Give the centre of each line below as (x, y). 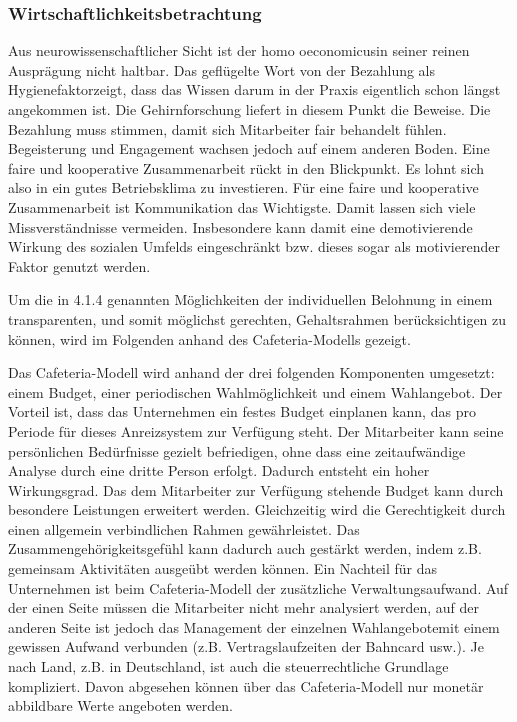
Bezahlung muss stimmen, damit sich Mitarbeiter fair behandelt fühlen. (227, 128)
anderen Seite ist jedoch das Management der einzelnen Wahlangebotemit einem (254, 626)
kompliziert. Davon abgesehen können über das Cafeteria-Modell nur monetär (246, 685)
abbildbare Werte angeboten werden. (120, 705)
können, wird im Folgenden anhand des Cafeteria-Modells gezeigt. (209, 338)
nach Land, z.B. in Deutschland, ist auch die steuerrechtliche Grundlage (228, 666)
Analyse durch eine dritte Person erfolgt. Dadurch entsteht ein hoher (219, 470)
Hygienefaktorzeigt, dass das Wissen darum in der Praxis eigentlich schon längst (254, 89)
